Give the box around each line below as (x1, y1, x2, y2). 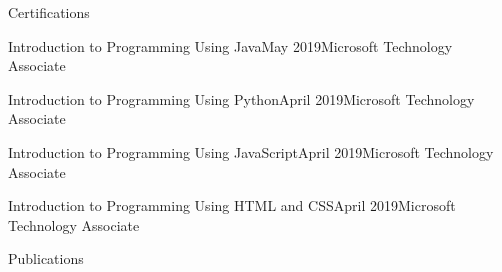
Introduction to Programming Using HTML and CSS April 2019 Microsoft (8, 195, 456, 216)
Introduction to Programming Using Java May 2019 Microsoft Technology (8, 35, 453, 56)
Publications (8, 248, 84, 269)
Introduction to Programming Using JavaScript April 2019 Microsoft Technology (8, 141, 494, 162)
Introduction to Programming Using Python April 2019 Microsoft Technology (8, 88, 475, 109)
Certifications (8, 2, 90, 22)
